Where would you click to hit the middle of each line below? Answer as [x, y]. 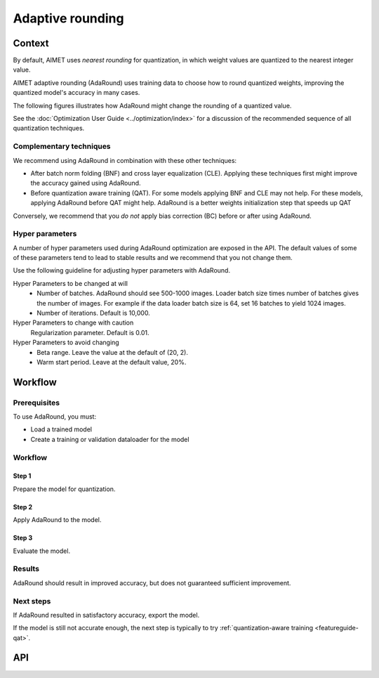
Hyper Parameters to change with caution [73, 322]
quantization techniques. [49, 128]
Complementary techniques [62, 146]
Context [31, 43]
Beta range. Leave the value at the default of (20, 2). [113, 352]
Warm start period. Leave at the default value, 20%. [112, 362]
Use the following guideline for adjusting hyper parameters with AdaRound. [122, 270]
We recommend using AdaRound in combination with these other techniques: [125, 160]
